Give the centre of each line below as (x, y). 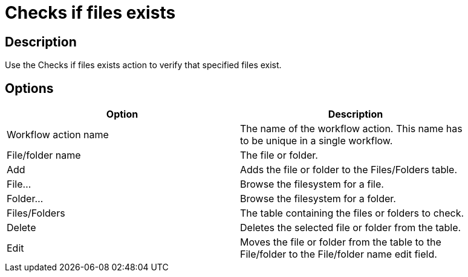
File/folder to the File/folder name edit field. (339, 254)
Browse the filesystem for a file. (312, 184)
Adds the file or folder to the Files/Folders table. (349, 170)
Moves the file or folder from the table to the (341, 242)
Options (29, 88)
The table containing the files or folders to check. (352, 213)
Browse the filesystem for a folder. (318, 199)
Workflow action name (58, 135)
